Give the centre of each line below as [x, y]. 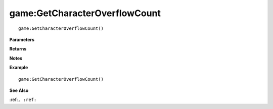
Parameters [22, 39]
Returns [18, 49]
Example [19, 68]
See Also [19, 90]
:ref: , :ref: [23, 100]
